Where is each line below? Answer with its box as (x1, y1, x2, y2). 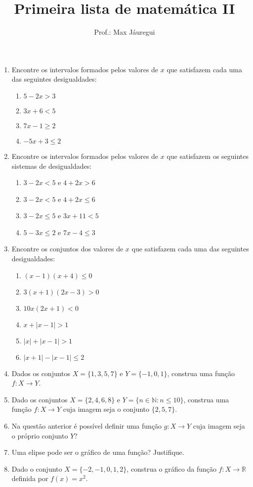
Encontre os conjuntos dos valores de (11, 243, 124, 254)
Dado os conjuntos (11, 394, 68, 404)
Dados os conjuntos (11, 368, 71, 378)
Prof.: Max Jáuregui (94, 27, 155, 37)
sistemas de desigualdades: (11, 160, 92, 171)
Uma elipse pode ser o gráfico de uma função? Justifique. (11, 447, 184, 457)
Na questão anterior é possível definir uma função (11, 421, 162, 431)
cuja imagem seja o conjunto (63, 404, 150, 414)
